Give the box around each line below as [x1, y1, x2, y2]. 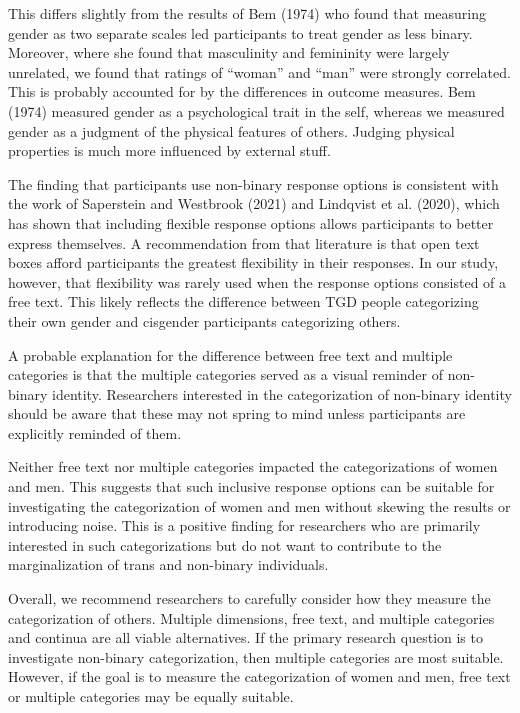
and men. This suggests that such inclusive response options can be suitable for [8, 476, 495, 497]
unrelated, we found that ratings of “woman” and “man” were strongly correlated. [8, 61, 511, 82]
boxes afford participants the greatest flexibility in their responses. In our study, [8, 252, 499, 273]
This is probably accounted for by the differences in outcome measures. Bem [8, 81, 476, 102]
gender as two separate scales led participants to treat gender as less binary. [8, 22, 473, 43]
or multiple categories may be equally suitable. [8, 686, 294, 706]
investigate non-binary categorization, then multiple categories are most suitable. [8, 646, 504, 667]
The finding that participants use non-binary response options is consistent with [8, 173, 499, 194]
